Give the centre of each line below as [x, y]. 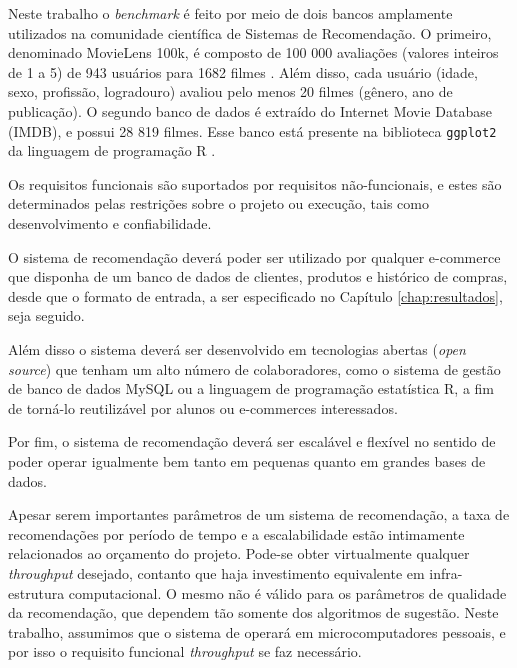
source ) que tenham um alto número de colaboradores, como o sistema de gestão [254, 368]
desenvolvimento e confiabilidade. [110, 223]
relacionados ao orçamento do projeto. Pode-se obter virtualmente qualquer [239, 553]
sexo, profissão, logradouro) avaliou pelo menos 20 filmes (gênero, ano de [230, 91]
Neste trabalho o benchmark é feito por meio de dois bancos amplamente [230, 13]
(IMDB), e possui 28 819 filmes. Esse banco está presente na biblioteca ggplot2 [252, 130]
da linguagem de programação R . [112, 150]
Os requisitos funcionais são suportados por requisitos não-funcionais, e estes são [255, 183]
